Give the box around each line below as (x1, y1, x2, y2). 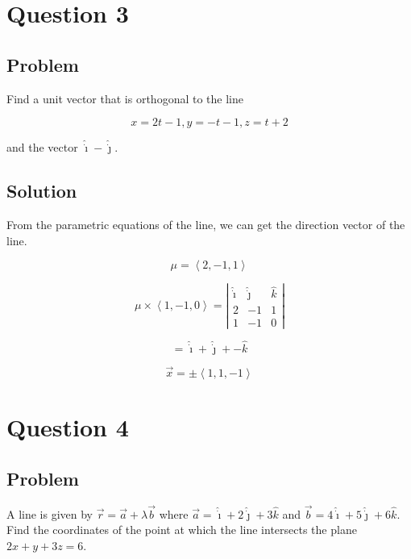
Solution (6, 178, 77, 203)
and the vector (6, 139, 78, 156)
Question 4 (6, 411, 129, 444)
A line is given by (6, 505, 93, 522)
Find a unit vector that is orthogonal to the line (6, 90, 243, 106)
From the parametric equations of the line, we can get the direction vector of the (6, 215, 405, 232)
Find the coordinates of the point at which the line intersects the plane (6, 521, 357, 538)
